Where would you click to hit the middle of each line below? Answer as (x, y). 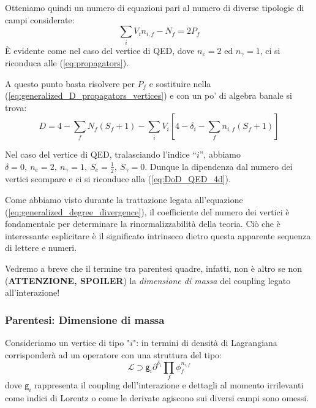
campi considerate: (40, 19)
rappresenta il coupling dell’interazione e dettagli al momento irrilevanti (169, 384)
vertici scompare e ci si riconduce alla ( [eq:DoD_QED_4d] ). (118, 179)
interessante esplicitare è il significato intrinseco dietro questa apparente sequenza (158, 235)
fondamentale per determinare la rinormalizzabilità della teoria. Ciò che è (143, 224)
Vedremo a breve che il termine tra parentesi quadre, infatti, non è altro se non (153, 268)
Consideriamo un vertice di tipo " (68, 342)
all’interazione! (32, 292)
